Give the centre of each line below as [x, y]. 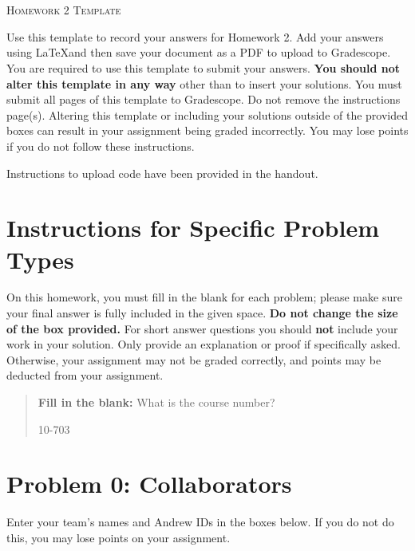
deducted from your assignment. [85, 375]
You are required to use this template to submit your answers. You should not [204, 67]
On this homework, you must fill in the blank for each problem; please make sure [204, 297]
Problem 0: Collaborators [149, 484]
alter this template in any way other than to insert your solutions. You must [204, 83]
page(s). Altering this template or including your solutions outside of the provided [207, 114]
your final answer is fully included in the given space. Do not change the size [202, 313]
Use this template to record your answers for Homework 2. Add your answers [195, 36]
